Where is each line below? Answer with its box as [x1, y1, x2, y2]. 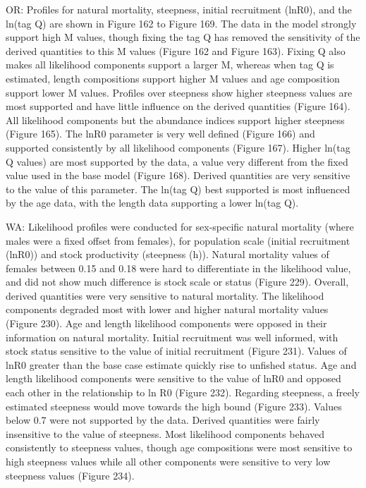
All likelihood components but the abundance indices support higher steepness [6, 112, 345, 127]
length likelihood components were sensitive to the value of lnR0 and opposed [6, 371, 341, 386]
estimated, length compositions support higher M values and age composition [6, 71, 340, 85]
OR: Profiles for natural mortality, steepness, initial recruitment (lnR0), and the [6, 2, 352, 16]
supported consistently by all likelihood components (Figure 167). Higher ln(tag [6, 140, 350, 154]
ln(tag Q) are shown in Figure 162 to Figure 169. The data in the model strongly [6, 16, 357, 30]
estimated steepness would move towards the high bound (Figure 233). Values [6, 398, 342, 413]
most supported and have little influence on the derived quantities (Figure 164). [6, 99, 350, 114]
